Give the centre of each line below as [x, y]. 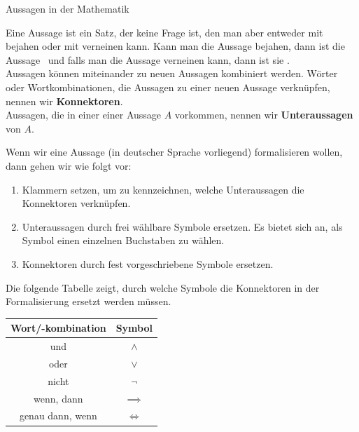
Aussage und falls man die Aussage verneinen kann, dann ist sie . [148, 59]
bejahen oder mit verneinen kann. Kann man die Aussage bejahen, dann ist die [175, 46]
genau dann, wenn [58, 416]
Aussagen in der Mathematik [68, 8]
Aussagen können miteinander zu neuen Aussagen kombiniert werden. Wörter [172, 73]
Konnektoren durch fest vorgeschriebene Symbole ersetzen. [148, 263]
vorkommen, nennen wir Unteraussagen [264, 115]
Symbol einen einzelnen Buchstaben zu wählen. [123, 240]
